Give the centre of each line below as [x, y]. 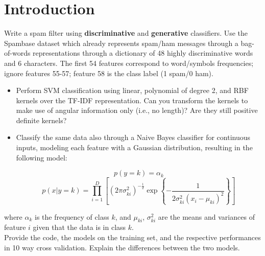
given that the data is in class [79, 227]
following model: [42, 157]
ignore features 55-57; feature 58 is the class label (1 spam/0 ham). [109, 73]
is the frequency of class [72, 216]
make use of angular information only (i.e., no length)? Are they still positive [137, 110]
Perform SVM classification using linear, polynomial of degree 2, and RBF [132, 90]
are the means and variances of [206, 216]
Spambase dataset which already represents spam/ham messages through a [121, 43]
